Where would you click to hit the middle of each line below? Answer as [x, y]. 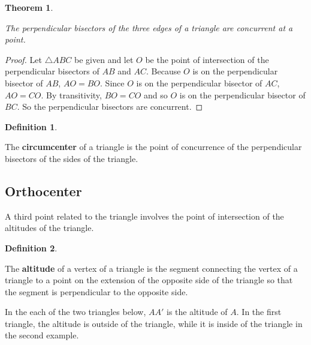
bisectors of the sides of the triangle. [72, 158]
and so [156, 94]
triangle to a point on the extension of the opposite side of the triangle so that [149, 280]
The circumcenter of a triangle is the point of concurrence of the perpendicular [153, 147]
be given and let [104, 59]
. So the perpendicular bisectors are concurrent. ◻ [110, 106]
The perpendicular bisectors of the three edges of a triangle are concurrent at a [149, 27]
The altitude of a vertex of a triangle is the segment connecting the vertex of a [151, 268]
